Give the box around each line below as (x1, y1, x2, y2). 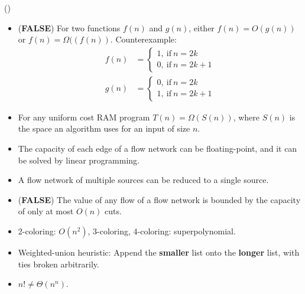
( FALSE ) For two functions (18, 21, 121, 34)
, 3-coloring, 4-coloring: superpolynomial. (87, 225, 236, 237)
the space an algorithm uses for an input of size (18, 122, 190, 135)
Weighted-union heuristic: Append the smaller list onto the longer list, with (18, 246, 300, 258)
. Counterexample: (110, 33, 177, 45)
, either (189, 21, 215, 34)
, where (233, 110, 259, 123)
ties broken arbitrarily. (18, 257, 99, 270)
